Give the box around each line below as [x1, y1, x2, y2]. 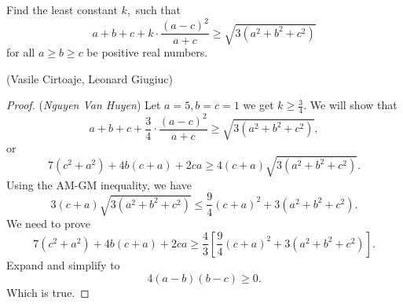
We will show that [310, 97, 398, 113]
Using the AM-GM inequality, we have [6, 176, 192, 192]
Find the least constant [6, 2, 118, 17]
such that [135, 2, 181, 17]
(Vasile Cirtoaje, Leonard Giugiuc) [6, 70, 174, 86]
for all [6, 44, 35, 60]
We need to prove [6, 215, 90, 232]
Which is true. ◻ [6, 284, 90, 300]
